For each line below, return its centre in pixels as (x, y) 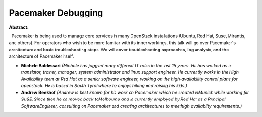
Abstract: (19, 27)
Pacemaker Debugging (56, 13)
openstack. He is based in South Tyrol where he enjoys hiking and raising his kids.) (104, 85)
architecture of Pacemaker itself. (41, 56)
